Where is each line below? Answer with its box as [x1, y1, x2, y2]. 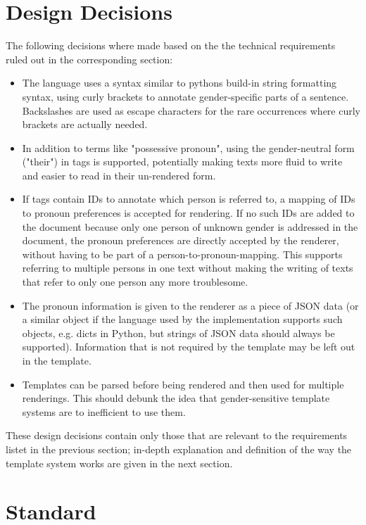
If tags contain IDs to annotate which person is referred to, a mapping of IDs [22, 191, 355, 206]
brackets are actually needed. [22, 117, 148, 132]
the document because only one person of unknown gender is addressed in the [22, 219, 358, 234]
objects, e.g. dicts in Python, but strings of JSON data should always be [22, 325, 335, 340]
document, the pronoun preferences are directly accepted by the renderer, [22, 233, 339, 248]
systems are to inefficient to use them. [22, 404, 186, 419]
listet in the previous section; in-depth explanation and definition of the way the [6, 441, 352, 456]
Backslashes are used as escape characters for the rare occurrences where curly [22, 103, 361, 118]
